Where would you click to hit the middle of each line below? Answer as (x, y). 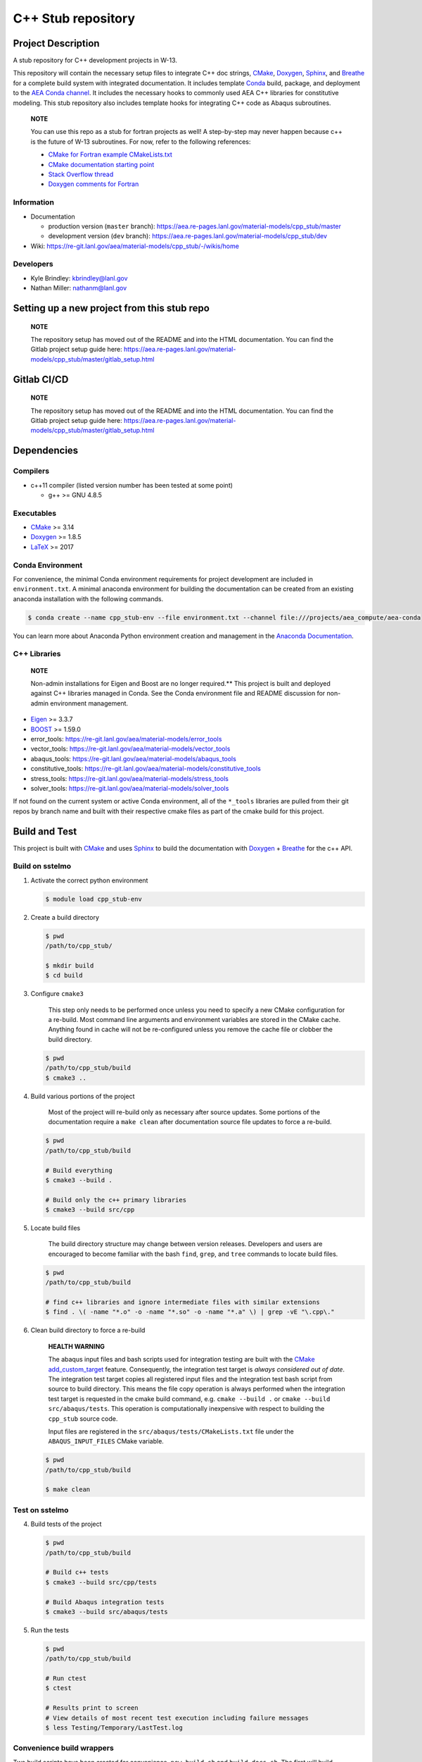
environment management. (89, 703)
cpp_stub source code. (83, 1418)
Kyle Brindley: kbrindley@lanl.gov (79, 278)
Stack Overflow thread (81, 174)
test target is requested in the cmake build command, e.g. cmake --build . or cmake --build (189, 1398)
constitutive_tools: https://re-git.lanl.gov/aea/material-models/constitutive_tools (146, 769)
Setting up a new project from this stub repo (111, 308)
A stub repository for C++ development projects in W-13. (95, 61)
